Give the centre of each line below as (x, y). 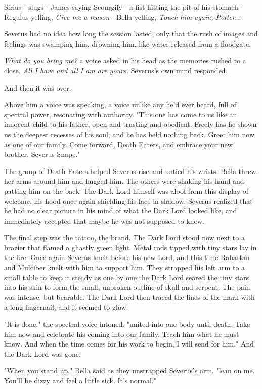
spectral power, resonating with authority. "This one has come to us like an (121, 114)
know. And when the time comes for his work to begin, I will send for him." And (129, 344)
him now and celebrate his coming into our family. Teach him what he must (122, 334)
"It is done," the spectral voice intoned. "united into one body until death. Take (127, 324)
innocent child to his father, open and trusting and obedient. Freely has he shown (130, 124)
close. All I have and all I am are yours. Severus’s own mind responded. (116, 70)
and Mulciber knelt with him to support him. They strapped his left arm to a (125, 267)
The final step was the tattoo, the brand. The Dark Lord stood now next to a (124, 237)
